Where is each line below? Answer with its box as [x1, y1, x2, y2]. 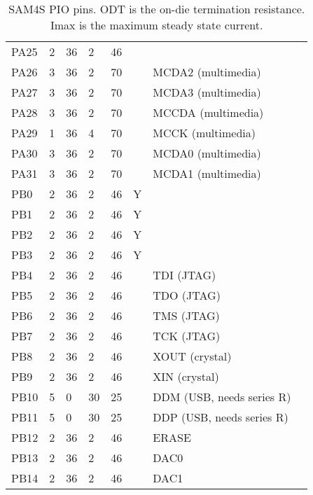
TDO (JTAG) [153, 287, 221, 303]
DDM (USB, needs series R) [153, 389, 291, 405]
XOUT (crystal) [153, 348, 232, 364]
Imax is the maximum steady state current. [50, 17, 263, 33]
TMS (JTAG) [153, 307, 220, 323]
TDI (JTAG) [153, 267, 216, 283]
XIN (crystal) [153, 368, 219, 384]
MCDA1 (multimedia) [153, 165, 261, 181]
